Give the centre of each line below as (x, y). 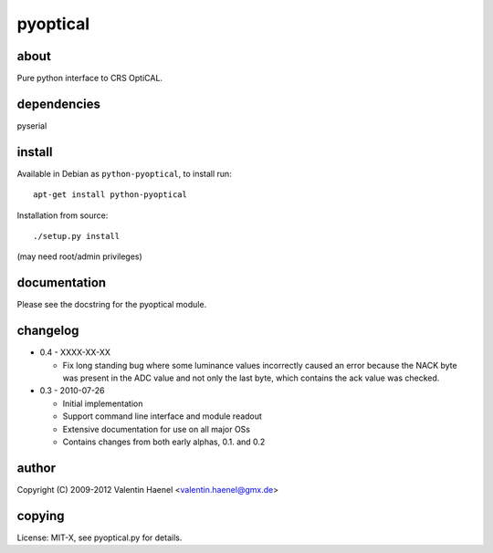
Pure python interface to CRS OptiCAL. (90, 78)
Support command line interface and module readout (162, 416)
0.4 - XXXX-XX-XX (75, 352)
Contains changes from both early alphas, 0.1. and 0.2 (164, 442)
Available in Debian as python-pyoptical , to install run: (124, 173)
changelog (48, 331)
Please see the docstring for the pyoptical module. (112, 305)
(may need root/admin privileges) (80, 256)
